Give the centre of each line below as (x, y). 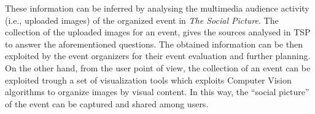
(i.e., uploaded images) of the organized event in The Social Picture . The (142, 20)
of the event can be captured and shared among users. (107, 103)
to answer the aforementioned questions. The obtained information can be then (154, 44)
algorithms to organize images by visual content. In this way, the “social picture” (157, 92)
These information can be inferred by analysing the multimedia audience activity (157, 8)
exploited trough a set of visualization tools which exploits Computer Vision (148, 80)
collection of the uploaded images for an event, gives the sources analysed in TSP (158, 32)
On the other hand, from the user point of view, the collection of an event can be (158, 67)
